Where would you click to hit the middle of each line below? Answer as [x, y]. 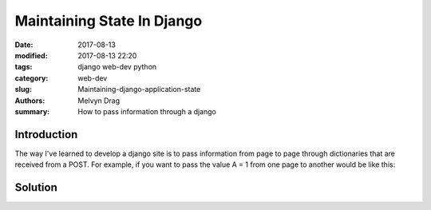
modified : [31, 55]
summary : [32, 111]
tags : [24, 67]
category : [32, 78]
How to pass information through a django [147, 111]
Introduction [46, 135]
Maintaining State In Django [109, 21]
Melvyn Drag [99, 101]
